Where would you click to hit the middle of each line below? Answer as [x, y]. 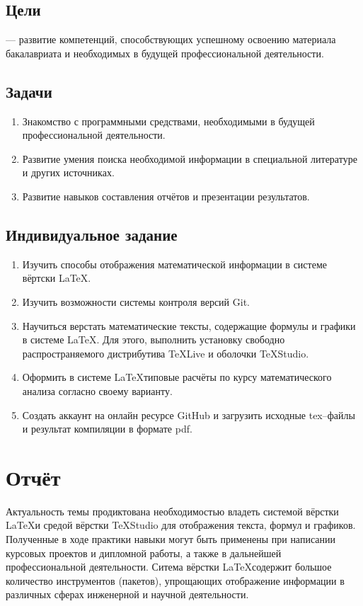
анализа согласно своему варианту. [97, 390]
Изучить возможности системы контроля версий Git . [136, 301]
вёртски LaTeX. [57, 278]
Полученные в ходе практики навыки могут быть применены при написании [171, 539]
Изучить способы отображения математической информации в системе [174, 264]
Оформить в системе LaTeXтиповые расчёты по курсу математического [177, 377]
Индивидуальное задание [92, 234]
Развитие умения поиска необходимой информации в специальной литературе [190, 158]
